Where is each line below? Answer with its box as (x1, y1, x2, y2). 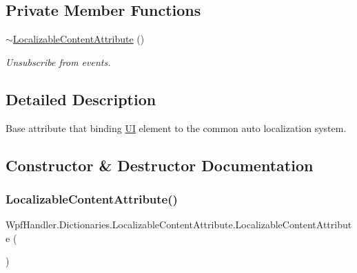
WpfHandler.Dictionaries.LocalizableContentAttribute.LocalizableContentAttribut (6, 217, 352, 232)
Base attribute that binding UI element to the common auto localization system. (6, 120, 347, 135)
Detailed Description (6, 88, 156, 109)
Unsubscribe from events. (6, 54, 111, 69)
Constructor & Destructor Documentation (6, 154, 314, 175)
